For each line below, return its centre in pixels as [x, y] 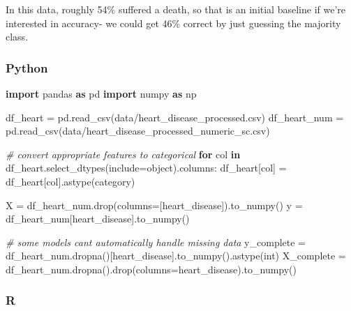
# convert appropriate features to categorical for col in [123, 154]
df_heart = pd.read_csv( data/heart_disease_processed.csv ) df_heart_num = [175, 117]
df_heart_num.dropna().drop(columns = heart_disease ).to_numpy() [151, 269]
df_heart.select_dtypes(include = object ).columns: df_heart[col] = [146, 168]
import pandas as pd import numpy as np [101, 93]
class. [17, 37]
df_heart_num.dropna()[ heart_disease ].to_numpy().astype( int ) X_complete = [176, 256]
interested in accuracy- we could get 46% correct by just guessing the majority [173, 23]
